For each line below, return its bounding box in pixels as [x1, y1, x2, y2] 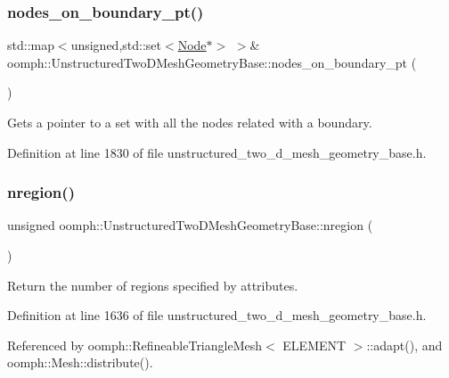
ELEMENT [282, 335, 347, 354]
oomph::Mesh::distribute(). [7, 353, 153, 372]
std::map [7, 36, 54, 54]
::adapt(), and [366, 335, 443, 354]
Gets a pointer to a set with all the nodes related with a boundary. [7, 113, 372, 131]
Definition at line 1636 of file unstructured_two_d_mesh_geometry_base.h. [7, 306, 427, 325]
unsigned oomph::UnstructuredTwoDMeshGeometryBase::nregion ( [7, 216, 373, 234]
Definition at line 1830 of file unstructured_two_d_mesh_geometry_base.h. [7, 143, 427, 161]
